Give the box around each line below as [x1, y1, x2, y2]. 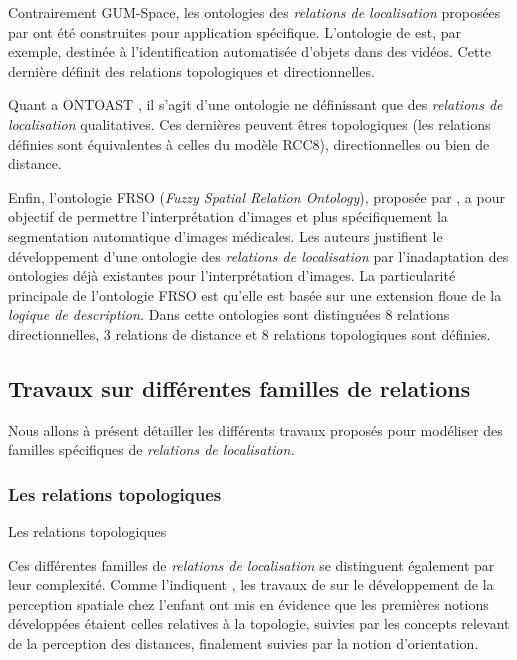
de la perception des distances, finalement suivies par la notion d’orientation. [8, 633, 479, 654]
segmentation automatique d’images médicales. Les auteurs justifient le [8, 225, 443, 246]
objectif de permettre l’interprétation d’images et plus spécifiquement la [8, 206, 448, 227]
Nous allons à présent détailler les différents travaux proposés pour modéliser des [8, 419, 503, 440]
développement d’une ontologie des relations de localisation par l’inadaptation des [8, 245, 509, 266]
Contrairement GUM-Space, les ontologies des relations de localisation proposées [8, 2, 501, 22]
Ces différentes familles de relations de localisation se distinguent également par [8, 554, 495, 575]
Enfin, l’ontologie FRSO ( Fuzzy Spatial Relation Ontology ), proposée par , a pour [8, 186, 505, 207]
